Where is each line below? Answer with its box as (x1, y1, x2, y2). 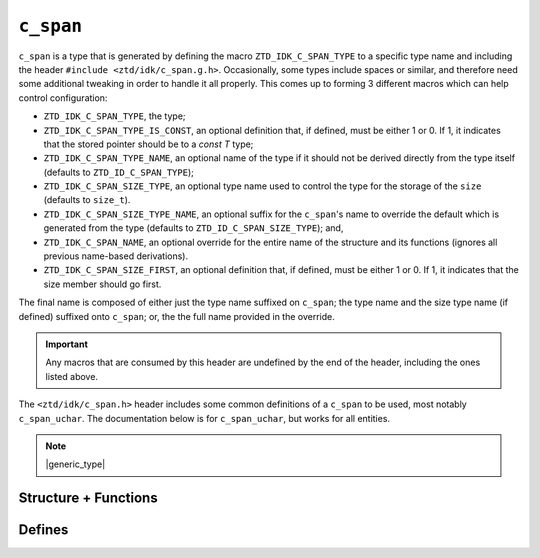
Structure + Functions (18, 490, 159, 507)
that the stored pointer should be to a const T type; (43, 138, 254, 150)
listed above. (45, 370, 99, 382)
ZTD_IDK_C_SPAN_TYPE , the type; (43, 110, 186, 122)
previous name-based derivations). (43, 250, 189, 262)
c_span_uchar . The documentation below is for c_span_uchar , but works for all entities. (18, 412, 390, 424)
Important (45, 338, 89, 350)
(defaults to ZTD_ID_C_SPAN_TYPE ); (43, 166, 194, 178)
